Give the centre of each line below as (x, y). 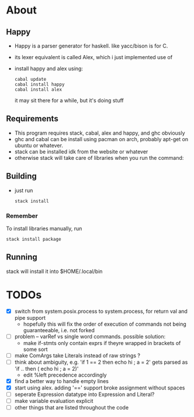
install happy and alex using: (49, 69)
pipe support (30, 317)
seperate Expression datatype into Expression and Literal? (84, 394)
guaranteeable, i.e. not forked (59, 330)
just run (24, 190)
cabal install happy (39, 84)
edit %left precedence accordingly (65, 375)
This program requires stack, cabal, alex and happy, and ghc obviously (100, 133)
